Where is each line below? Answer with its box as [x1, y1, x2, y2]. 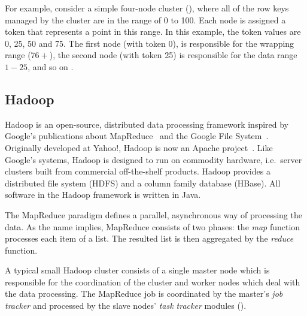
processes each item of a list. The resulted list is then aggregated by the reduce [5, 232, 294, 245]
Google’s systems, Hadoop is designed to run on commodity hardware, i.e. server [5, 153, 302, 165]
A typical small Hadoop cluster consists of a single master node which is [5, 264, 270, 276]
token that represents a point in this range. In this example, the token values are [5, 25, 301, 38]
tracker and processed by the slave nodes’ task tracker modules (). [5, 299, 247, 312]
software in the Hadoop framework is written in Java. [5, 188, 201, 201]
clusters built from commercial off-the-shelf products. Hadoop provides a [5, 165, 270, 177]
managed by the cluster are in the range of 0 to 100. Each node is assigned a [5, 13, 286, 26]
